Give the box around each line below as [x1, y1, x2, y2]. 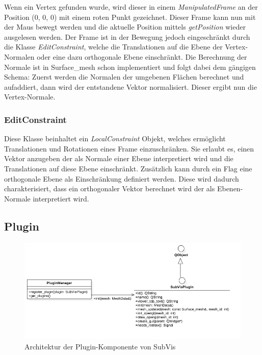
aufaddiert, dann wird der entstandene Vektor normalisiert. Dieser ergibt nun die [4, 81, 257, 92]
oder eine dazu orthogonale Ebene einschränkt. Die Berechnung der [37, 51, 247, 62]
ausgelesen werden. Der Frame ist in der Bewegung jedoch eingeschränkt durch [4, 31, 250, 42]
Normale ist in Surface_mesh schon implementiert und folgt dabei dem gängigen [4, 61, 256, 72]
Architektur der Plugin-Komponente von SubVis [24, 341, 176, 351]
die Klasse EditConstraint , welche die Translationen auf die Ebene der [4, 41, 223, 52]
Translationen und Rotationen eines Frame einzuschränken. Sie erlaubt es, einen [4, 143, 254, 154]
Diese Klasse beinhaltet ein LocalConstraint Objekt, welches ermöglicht [4, 133, 226, 144]
